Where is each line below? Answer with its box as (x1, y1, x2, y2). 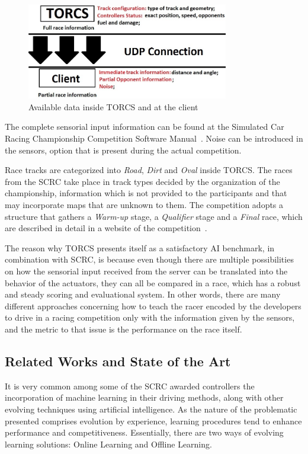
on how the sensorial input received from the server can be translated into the (5, 264, 288, 277)
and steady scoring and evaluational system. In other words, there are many (5, 288, 281, 300)
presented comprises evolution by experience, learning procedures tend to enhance (5, 414, 302, 427)
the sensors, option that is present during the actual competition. (5, 143, 242, 156)
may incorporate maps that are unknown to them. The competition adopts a (5, 198, 284, 210)
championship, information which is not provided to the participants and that (5, 187, 287, 199)
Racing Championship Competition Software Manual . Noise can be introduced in (5, 132, 303, 145)
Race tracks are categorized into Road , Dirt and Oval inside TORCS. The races (5, 164, 293, 176)
